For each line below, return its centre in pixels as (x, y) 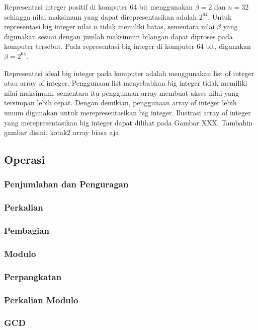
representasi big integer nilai (48, 26)
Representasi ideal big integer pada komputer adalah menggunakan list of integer (129, 73)
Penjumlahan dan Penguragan (66, 184)
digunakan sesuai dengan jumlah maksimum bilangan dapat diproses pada (118, 36)
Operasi (25, 159)
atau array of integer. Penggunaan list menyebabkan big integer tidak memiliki (126, 83)
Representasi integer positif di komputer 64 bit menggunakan (99, 7)
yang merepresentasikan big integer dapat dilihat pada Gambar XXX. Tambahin (128, 122)
